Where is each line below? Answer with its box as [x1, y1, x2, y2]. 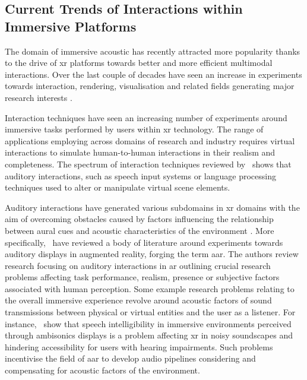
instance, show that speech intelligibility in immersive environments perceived [5, 317, 292, 330]
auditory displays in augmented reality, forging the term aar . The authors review [5, 248, 299, 260]
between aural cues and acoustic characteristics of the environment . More [5, 224, 274, 236]
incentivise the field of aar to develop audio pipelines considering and [5, 352, 256, 365]
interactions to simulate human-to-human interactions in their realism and [5, 146, 276, 159]
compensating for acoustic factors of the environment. [5, 364, 200, 376]
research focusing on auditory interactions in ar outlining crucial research [5, 259, 271, 271]
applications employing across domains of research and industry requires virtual [5, 134, 295, 147]
